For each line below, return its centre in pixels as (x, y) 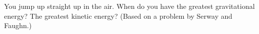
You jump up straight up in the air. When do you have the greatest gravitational (129, 6)
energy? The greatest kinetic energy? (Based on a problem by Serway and (118, 16)
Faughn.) (18, 25)
